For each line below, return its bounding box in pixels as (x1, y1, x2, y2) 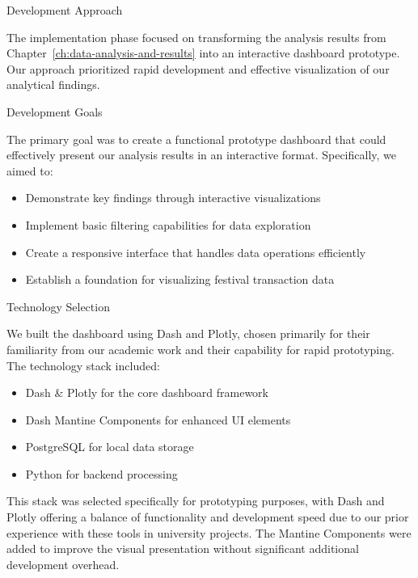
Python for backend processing (25, 465, 178, 482)
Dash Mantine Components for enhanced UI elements (25, 411, 291, 428)
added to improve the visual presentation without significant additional (6, 540, 359, 557)
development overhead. (6, 555, 120, 572)
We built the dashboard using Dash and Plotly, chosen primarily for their (6, 325, 370, 342)
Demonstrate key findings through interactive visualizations (25, 189, 321, 206)
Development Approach (6, 2, 123, 18)
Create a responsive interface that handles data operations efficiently (25, 243, 366, 260)
